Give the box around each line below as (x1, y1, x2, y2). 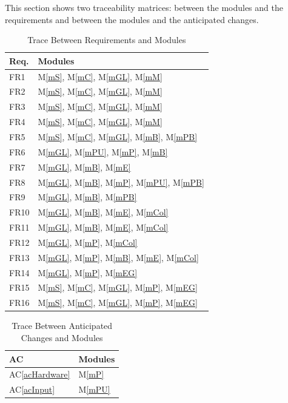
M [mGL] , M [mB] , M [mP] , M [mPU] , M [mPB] (38, 175, 204, 188)
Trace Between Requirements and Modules (27, 33, 186, 46)
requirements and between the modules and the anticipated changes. (5, 13, 259, 25)
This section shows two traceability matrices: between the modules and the (5, 1, 283, 13)
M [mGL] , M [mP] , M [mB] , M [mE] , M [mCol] (38, 251, 199, 263)
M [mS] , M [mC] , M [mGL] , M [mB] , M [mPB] (38, 130, 198, 143)
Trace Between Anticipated (12, 319, 113, 332)
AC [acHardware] (9, 368, 70, 381)
